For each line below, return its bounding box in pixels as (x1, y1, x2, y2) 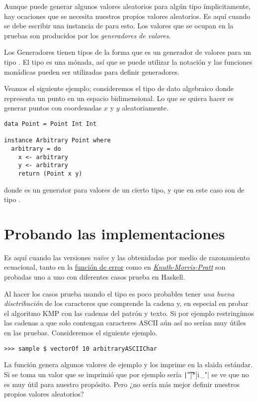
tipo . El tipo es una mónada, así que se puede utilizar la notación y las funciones (4, 56, 253, 67)
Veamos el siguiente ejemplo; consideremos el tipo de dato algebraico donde (4, 83, 234, 94)
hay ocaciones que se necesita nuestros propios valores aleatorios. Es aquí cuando (4, 10, 251, 21)
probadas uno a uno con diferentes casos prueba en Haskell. (4, 272, 185, 282)
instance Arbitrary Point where (4, 137, 111, 144)
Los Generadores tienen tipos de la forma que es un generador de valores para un (4, 47, 252, 57)
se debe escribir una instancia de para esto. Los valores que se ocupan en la (4, 20, 234, 31)
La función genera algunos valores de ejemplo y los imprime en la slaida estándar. (4, 359, 253, 370)
